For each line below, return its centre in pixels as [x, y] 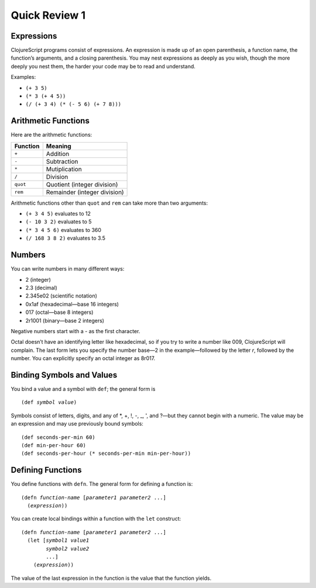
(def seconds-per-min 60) [59, 437]
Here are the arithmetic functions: [51, 135]
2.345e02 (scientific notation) [61, 296]
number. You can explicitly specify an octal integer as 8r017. [83, 358]
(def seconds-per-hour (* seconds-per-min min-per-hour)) [106, 454]
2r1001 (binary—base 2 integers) [65, 320]
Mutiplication [64, 169]
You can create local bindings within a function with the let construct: [96, 519]
